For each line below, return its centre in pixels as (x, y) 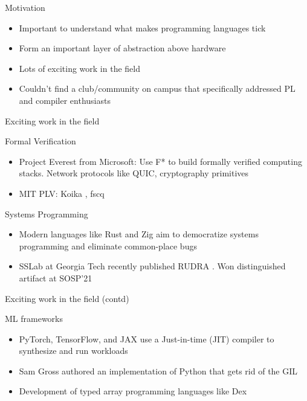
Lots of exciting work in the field (79, 68)
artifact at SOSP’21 (56, 277)
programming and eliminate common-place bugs (108, 245)
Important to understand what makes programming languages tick (142, 27)
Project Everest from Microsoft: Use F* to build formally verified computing (160, 161)
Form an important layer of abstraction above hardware (122, 48)
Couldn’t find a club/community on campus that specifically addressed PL (157, 88)
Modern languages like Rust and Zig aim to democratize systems (139, 234)
